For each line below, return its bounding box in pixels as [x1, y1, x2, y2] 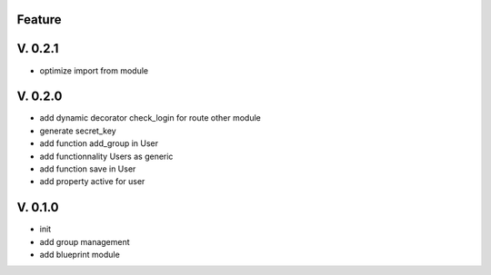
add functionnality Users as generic [39, 151, 174, 162]
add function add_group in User [39, 138, 159, 149]
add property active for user [39, 176, 145, 187]
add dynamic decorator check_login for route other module [39, 113, 261, 123]
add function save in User [39, 163, 136, 174]
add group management [39, 236, 131, 247]
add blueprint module [39, 250, 120, 260]
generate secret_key [39, 125, 117, 136]
